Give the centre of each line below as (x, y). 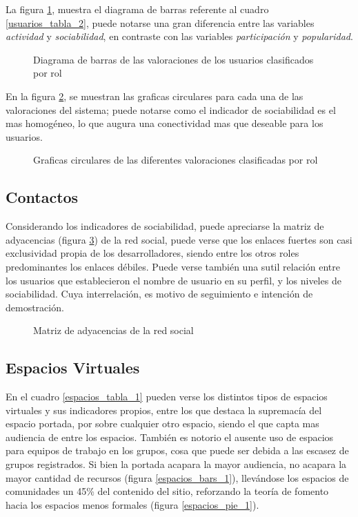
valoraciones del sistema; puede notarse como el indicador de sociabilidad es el (171, 109)
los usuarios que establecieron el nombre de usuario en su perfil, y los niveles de (173, 280)
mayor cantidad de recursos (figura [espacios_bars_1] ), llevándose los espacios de (177, 477)
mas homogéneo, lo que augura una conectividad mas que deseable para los (165, 123)
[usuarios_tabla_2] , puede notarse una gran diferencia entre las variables (160, 22)
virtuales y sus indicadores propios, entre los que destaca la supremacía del (164, 410)
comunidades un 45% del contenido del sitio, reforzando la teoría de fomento (167, 491)
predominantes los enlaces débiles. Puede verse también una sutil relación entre (173, 266)
